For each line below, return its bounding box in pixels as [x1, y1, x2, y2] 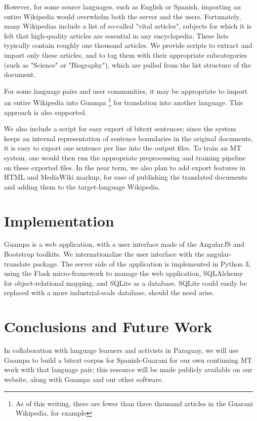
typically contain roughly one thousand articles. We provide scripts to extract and [4, 40, 253, 50]
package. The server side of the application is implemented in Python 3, [33, 258, 251, 268]
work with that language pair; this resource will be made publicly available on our [4, 364, 253, 375]
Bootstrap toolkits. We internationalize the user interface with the [4, 249, 205, 259]
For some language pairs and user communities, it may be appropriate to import [4, 85, 248, 96]
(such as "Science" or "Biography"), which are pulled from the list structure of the [4, 59, 251, 70]
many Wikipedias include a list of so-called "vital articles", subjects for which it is [4, 21, 252, 31]
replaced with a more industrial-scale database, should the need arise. [4, 287, 214, 298]
